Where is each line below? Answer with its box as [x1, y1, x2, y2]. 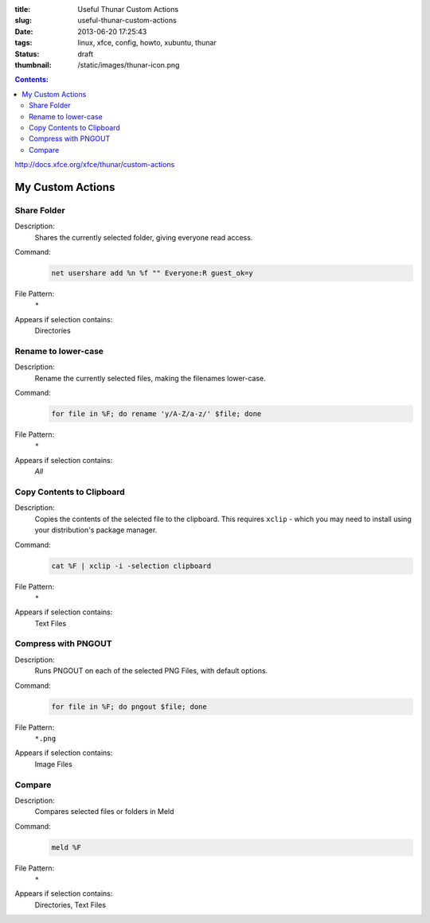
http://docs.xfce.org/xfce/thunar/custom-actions [14, 160, 175, 169]
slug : [14, 16, 32, 25]
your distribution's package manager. [34, 525, 158, 535]
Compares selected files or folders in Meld [34, 807, 174, 816]
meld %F [51, 843, 81, 851]
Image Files [34, 759, 73, 769]
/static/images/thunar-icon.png [77, 60, 180, 69]
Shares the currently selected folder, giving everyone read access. [34, 232, 253, 242]
